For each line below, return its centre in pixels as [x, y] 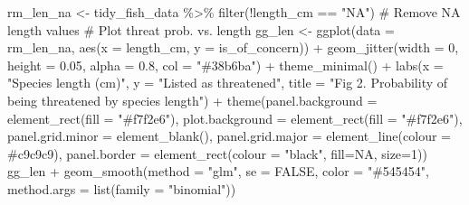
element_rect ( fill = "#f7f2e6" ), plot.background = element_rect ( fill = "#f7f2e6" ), [235, 118]
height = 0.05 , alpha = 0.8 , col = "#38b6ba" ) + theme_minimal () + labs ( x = [225, 65]
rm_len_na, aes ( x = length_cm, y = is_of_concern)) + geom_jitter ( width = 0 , [233, 47]
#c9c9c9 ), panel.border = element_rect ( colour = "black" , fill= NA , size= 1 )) [217, 153]
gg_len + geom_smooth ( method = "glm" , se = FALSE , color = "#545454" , [218, 171]
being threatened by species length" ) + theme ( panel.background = [192, 100]
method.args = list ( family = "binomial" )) [122, 188]
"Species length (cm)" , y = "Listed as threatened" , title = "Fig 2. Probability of [228, 83]
